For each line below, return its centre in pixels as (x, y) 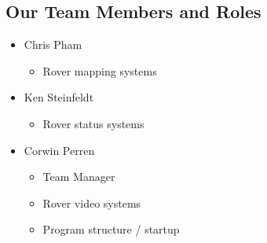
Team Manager (79, 177)
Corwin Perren (59, 150)
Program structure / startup (111, 229)
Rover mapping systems (100, 70)
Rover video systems (92, 202)
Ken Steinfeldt (59, 97)
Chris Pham (53, 44)
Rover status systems (93, 123)
